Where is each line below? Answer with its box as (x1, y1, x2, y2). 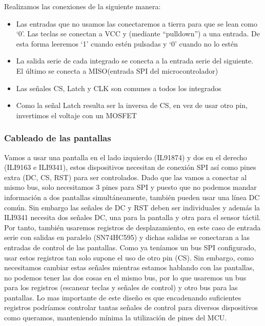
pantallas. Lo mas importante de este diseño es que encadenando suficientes (4, 292, 241, 302)
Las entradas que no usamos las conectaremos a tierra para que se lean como (16, 18, 258, 29)
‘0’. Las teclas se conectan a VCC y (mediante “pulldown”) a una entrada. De (16, 28, 260, 39)
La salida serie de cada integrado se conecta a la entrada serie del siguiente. (16, 55, 254, 66)
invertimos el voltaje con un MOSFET (16, 110, 137, 120)
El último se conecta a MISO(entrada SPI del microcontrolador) (16, 65, 218, 76)
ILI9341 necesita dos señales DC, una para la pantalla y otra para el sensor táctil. (4, 212, 261, 223)
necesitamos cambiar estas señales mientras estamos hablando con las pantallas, (4, 262, 255, 273)
